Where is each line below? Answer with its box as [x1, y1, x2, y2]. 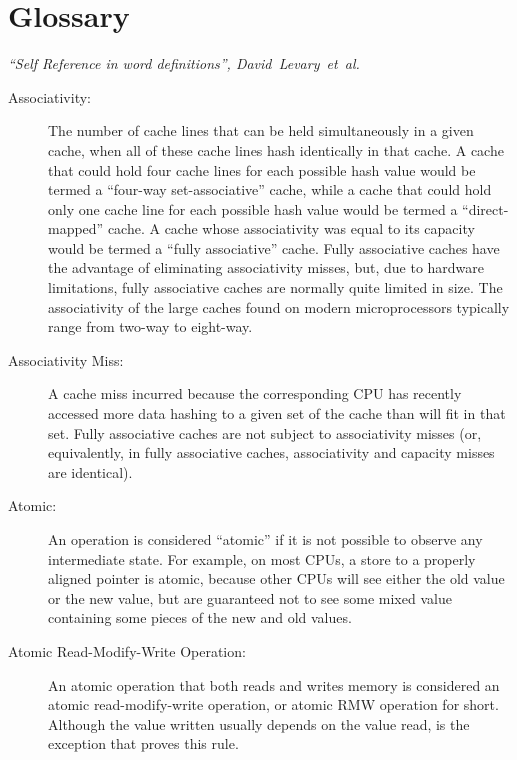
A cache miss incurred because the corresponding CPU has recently [48, 383, 462, 404]
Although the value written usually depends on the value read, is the [48, 713, 470, 734]
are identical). [48, 461, 133, 482]
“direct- [462, 198, 509, 219]
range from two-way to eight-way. [48, 316, 253, 337]
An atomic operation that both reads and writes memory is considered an [48, 674, 500, 695]
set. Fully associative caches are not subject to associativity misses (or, [48, 422, 482, 443]
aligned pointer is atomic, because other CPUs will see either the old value [48, 568, 505, 589]
